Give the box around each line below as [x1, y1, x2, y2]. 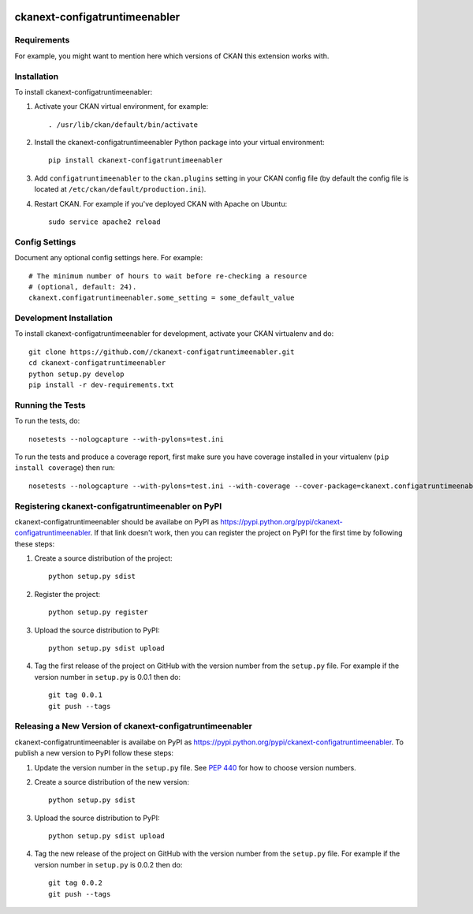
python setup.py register [48, 608, 149, 617]
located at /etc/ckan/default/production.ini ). [34, 185, 207, 194]
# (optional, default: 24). [28, 282, 137, 291]
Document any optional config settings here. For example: [14, 253, 203, 263]
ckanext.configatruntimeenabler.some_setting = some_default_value [28, 293, 295, 303]
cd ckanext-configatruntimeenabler [28, 359, 166, 367]
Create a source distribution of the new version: [34, 777, 189, 786]
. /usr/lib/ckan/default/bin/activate [48, 120, 199, 129]
